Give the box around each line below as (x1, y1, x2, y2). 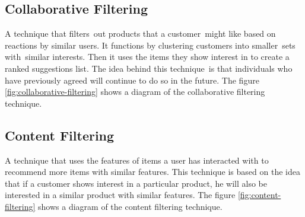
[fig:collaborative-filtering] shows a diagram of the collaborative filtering (5, 85, 265, 98)
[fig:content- (237, 189, 281, 201)
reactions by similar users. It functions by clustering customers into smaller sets (5, 39, 296, 51)
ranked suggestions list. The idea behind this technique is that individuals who (5, 62, 293, 74)
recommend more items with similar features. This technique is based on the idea (5, 165, 300, 178)
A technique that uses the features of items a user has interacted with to (5, 154, 269, 166)
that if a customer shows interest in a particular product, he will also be (5, 177, 267, 189)
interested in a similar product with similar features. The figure (5, 189, 236, 201)
